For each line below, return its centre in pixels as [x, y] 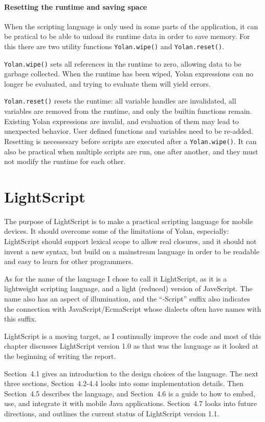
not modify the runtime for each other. [65, 161]
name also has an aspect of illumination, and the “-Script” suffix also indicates [127, 299]
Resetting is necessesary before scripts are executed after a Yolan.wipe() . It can [130, 141]
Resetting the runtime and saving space [76, 6]
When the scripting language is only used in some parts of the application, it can [131, 26]
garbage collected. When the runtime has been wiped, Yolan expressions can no [129, 74]
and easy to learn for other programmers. [69, 261]
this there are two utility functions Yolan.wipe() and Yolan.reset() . [114, 46]
